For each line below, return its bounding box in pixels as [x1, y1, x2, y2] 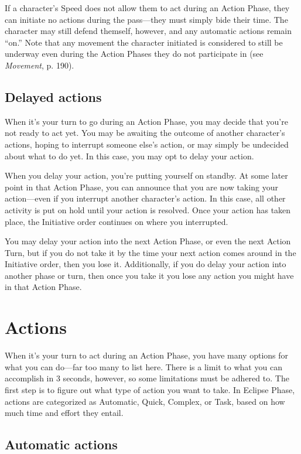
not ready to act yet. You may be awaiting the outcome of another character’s [5, 127, 285, 139]
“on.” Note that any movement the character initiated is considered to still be [5, 36, 283, 48]
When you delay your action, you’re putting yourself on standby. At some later [5, 169, 288, 182]
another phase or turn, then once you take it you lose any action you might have [5, 269, 294, 281]
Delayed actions [5, 87, 102, 105]
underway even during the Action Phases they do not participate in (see [5, 47, 264, 60]
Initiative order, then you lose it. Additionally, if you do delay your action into [5, 258, 286, 270]
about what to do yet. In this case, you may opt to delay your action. [5, 149, 254, 162]
